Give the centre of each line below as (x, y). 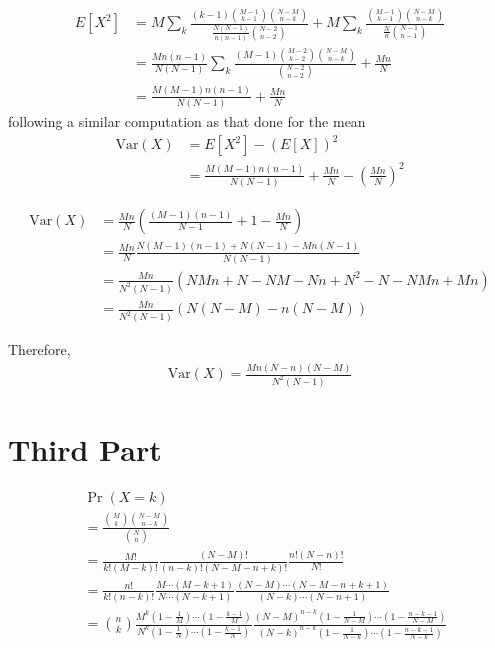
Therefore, (39, 349)
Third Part (85, 449)
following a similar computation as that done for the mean (187, 121)
